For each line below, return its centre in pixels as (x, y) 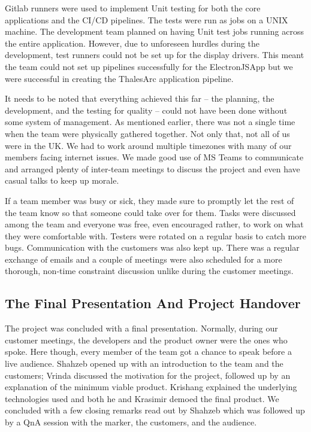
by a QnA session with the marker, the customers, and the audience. (131, 422)
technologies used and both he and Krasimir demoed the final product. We (142, 398)
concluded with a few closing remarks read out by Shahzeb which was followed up (155, 410)
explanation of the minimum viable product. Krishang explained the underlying (151, 387)
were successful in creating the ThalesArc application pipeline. (119, 78)
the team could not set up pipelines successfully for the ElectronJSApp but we (149, 66)
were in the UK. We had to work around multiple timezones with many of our (148, 145)
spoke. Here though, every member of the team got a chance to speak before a (148, 352)
